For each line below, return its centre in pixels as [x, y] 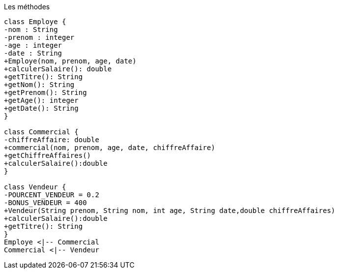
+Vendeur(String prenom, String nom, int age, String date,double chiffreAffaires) [170, 211]
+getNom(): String [39, 85]
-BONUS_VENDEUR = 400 [45, 203]
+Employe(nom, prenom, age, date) [70, 61]
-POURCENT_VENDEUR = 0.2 [52, 195]
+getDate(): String [41, 108]
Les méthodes [27, 7]
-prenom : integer [39, 37]
